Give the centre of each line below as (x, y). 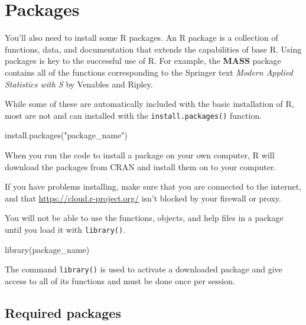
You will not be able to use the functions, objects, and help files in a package (144, 218)
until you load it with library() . (65, 229)
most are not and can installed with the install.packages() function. (134, 115)
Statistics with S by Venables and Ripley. (79, 84)
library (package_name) (47, 249)
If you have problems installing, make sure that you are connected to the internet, (153, 186)
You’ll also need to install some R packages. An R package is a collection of (141, 38)
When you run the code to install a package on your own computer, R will (140, 155)
